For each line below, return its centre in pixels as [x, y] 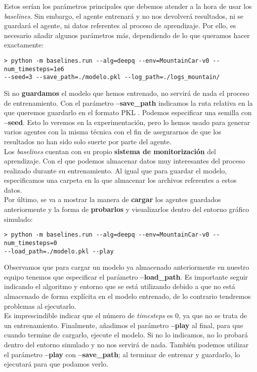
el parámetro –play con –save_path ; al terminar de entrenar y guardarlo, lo [122, 354]
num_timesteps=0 [31, 243]
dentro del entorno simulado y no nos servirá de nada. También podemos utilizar [126, 344]
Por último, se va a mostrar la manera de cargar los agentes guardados [112, 199]
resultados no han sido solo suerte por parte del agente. [88, 141]
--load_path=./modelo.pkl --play [59, 251]
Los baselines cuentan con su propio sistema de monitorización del [110, 151]
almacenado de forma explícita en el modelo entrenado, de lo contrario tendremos [128, 296]
